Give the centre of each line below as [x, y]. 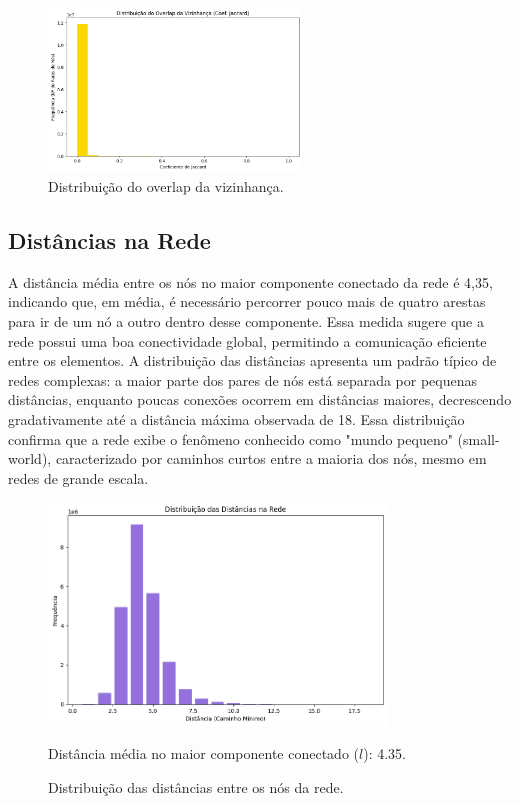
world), [30, 458]
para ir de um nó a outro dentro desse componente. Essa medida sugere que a [246, 321]
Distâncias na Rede [109, 240]
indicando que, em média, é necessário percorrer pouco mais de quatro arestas [247, 301]
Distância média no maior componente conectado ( [204, 753]
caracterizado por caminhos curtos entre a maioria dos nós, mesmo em [271, 458]
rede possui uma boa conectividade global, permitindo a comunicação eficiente [247, 340]
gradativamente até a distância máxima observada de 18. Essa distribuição [236, 419]
